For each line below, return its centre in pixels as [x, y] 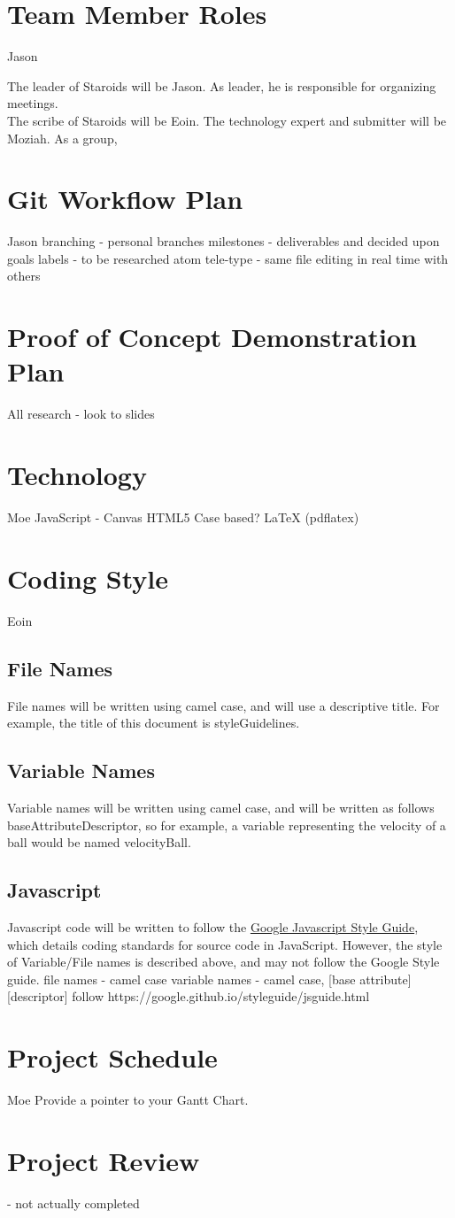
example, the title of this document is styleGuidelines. [154, 723]
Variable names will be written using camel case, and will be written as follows [221, 807]
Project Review [104, 1160]
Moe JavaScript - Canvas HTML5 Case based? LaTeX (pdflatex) [183, 517]
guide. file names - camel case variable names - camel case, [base [181, 979]
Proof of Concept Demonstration [212, 337]
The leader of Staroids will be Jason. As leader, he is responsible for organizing [222, 85]
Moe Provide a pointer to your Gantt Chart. [128, 1100]
